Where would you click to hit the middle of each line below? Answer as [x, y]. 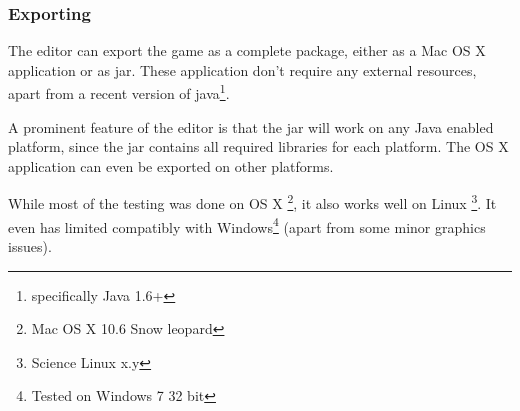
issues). [30, 245]
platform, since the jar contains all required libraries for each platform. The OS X [258, 146]
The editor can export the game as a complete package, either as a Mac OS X [247, 50]
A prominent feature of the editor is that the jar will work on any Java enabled [251, 126]
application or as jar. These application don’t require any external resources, [242, 69]
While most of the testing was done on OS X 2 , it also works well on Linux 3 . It [252, 202]
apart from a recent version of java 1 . [119, 92]
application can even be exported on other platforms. [171, 165]
